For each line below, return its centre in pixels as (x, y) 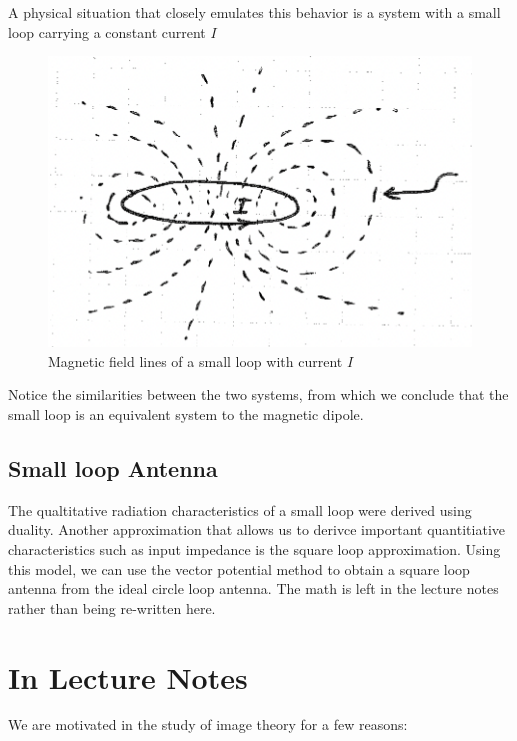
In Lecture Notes (128, 676)
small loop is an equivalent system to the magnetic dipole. (186, 413)
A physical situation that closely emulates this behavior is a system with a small (254, 12)
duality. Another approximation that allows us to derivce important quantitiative (256, 529)
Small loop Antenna (113, 467)
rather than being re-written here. (112, 607)
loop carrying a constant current (107, 31)
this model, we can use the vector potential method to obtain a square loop (239, 568)
